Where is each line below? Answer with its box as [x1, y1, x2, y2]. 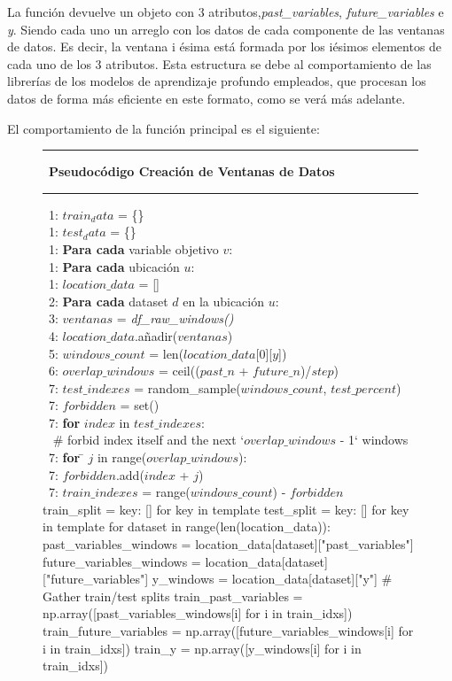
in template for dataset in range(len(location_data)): [43, 517, 331, 536]
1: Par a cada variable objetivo [48, 239, 219, 258]
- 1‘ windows [339, 430, 409, 449]
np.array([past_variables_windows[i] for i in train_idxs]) [43, 604, 353, 623]
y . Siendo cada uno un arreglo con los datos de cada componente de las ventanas [7, 19, 445, 38]
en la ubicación [183, 291, 265, 310]
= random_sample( [134, 378, 241, 397]
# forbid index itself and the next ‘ [52, 430, 245, 449]
